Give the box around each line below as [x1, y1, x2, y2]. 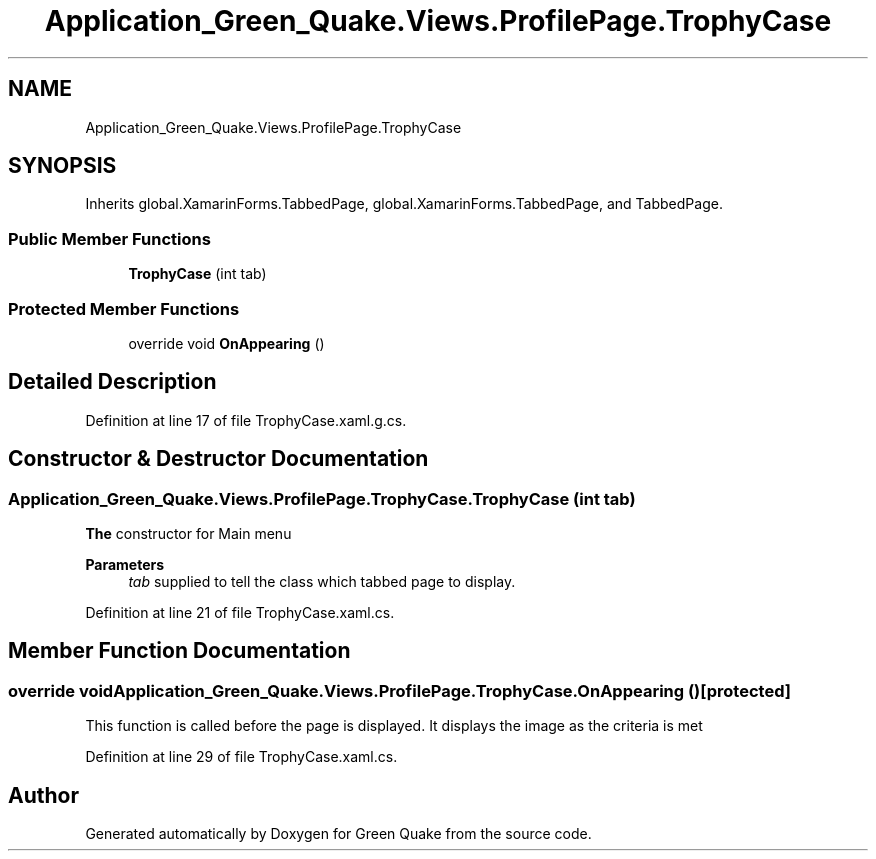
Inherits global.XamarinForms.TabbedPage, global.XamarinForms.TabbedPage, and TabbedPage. [85, 195, 723, 213]
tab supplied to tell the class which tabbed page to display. [128, 573, 516, 590]
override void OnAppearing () [128, 334, 325, 352]
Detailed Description [8, 369, 217, 395]
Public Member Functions [8, 228, 211, 249]
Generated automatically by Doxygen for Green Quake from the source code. [85, 825, 592, 843]
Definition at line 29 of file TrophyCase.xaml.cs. [85, 748, 398, 766]
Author [8, 782, 79, 808]
